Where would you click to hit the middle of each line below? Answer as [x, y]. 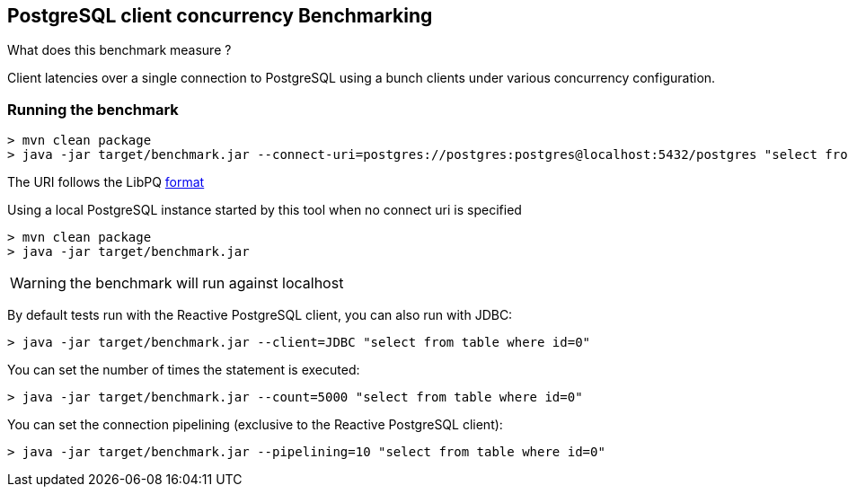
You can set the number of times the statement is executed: [184, 370]
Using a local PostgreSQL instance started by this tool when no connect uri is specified [265, 210]
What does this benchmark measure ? [119, 50]
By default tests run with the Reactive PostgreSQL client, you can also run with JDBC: [260, 315]
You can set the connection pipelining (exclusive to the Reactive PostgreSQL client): [255, 425]
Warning [38, 283]
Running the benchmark [93, 109]
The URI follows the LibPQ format [106, 182]
